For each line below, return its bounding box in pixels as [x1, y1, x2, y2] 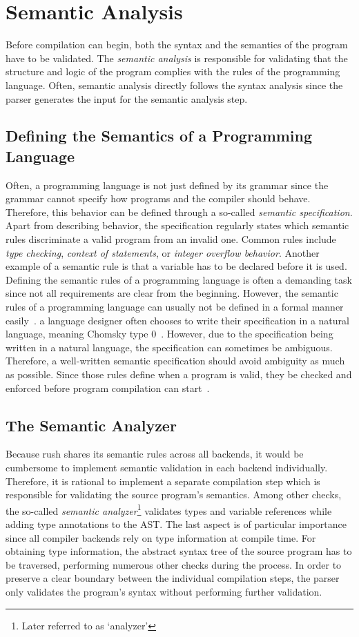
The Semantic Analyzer [6, 414, 177, 435]
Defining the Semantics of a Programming [6, 125, 313, 146]
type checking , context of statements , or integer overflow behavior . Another [6, 245, 320, 259]
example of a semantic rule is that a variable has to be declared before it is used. [6, 259, 347, 273]
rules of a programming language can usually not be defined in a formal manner [6, 300, 344, 314]
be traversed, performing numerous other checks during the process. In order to [6, 557, 342, 571]
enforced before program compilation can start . [6, 380, 210, 395]
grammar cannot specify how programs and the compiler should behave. [6, 191, 311, 206]
